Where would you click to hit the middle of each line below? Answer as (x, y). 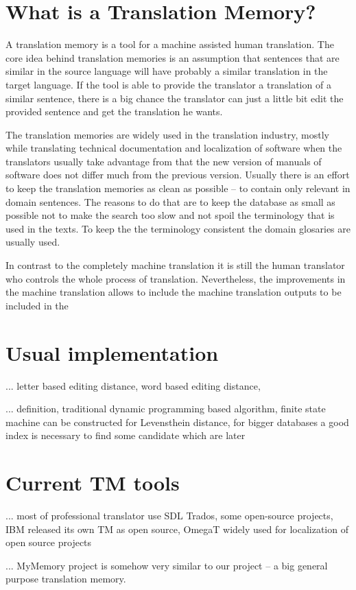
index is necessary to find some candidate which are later (126, 435)
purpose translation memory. (66, 579)
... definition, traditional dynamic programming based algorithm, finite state (166, 409)
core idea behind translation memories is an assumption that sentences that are (173, 57)
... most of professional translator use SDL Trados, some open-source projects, (169, 516)
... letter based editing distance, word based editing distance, (133, 385)
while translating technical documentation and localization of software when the (174, 148)
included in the (37, 305)
